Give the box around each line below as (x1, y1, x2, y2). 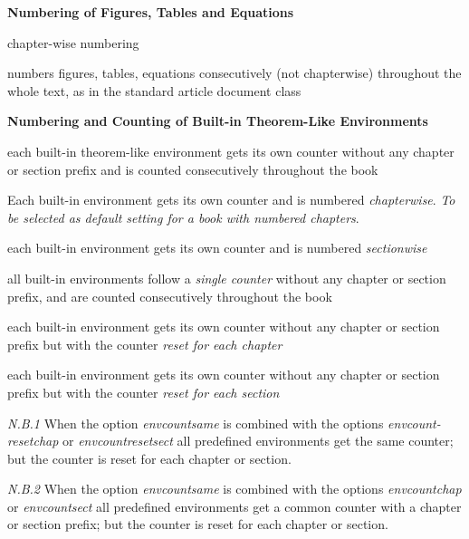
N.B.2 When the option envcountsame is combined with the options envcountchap (7, 479, 462, 498)
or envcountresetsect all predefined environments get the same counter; (62, 431, 454, 450)
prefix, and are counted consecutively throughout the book (7, 286, 332, 305)
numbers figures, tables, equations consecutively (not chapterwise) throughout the (7, 63, 462, 82)
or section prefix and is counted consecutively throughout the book (7, 159, 378, 178)
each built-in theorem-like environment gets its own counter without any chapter (7, 141, 455, 160)
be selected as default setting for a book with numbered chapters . (7, 207, 359, 226)
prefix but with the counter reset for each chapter (7, 334, 282, 353)
